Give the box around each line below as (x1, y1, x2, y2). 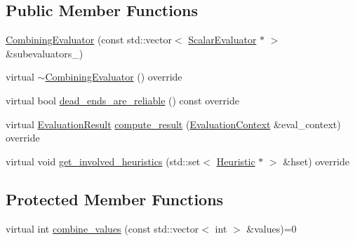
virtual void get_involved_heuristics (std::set (6, 153, 201, 168)
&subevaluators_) (6, 46, 83, 60)
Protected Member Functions (6, 188, 224, 209)
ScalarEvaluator (188, 32, 257, 47)
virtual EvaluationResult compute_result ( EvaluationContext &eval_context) (6, 116, 341, 131)
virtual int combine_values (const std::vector (6, 221, 199, 235)
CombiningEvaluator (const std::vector (6, 32, 172, 47)
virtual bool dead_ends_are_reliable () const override (6, 92, 239, 107)
